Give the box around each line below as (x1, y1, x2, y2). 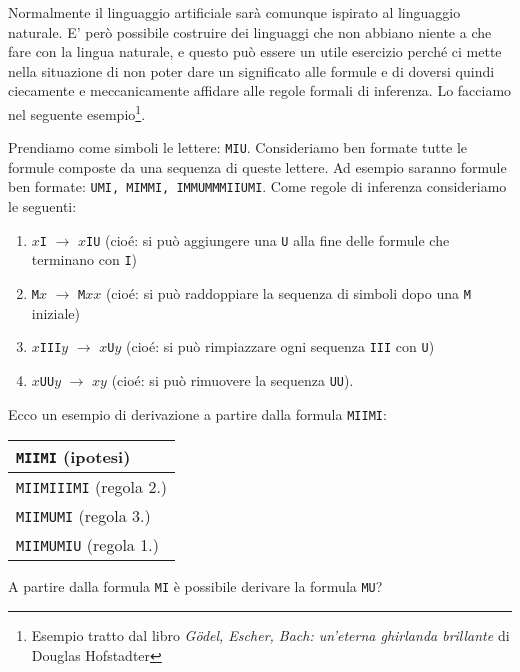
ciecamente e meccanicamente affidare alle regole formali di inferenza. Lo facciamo (8, 80, 512, 101)
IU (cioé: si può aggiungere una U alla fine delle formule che (86, 229, 450, 250)
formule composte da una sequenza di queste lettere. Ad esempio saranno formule (8, 156, 507, 177)
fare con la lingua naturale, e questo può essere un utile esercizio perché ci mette (8, 41, 502, 62)
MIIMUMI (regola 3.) (16, 504, 151, 528)
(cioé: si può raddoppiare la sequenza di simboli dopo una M (105, 283, 471, 304)
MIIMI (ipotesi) (16, 445, 131, 469)
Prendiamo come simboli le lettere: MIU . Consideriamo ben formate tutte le (8, 137, 468, 158)
